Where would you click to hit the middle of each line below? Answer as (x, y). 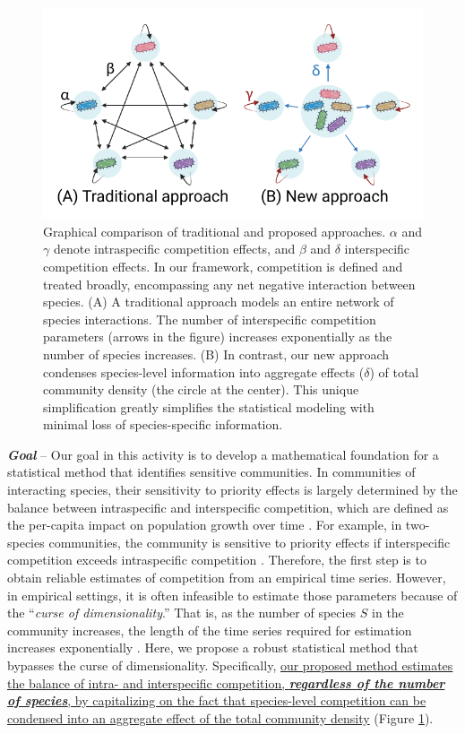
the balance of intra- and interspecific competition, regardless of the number (226, 682)
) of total (394, 371)
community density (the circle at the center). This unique (201, 389)
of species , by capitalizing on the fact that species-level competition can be (217, 700)
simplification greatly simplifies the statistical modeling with (209, 406)
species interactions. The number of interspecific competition (210, 319)
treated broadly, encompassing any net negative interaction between (229, 284)
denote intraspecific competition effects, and (174, 249)
